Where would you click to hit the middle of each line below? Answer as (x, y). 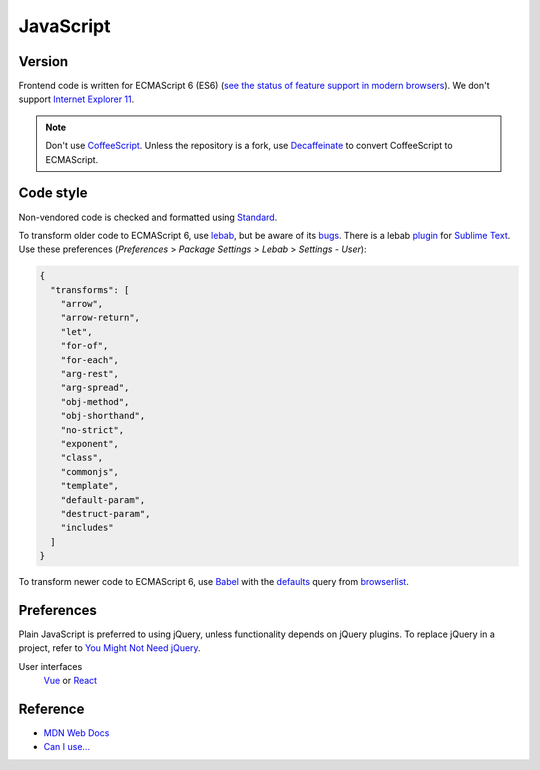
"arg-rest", (90, 374)
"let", (76, 331)
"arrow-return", (100, 318)
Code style (53, 193)
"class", (82, 458)
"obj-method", (95, 401)
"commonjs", (90, 471)
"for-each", (90, 359)
